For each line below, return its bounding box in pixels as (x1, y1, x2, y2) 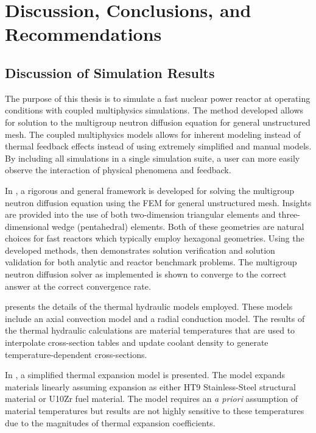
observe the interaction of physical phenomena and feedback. (5, 163, 231, 176)
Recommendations (5, 21, 162, 46)
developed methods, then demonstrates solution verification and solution (5, 243, 275, 256)
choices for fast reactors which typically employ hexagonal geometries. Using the (5, 232, 304, 245)
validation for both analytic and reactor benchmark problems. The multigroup (5, 256, 297, 268)
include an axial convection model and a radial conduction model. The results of (5, 312, 305, 324)
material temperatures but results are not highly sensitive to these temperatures (5, 404, 304, 417)
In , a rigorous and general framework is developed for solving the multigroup (5, 184, 294, 196)
